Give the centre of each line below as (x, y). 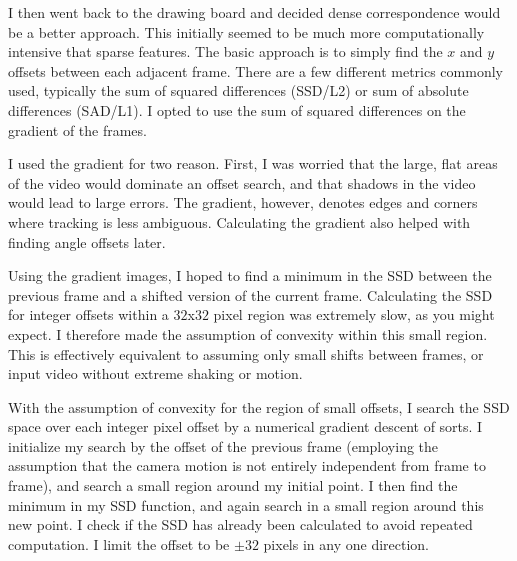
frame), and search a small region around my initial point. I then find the (233, 485)
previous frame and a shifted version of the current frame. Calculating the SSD (250, 294)
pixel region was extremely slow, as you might (354, 314)
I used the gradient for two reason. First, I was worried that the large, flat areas (253, 163)
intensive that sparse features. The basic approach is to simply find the (225, 51)
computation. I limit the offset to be (119, 543)
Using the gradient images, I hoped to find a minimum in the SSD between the (250, 275)
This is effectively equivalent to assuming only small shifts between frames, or (246, 353)
